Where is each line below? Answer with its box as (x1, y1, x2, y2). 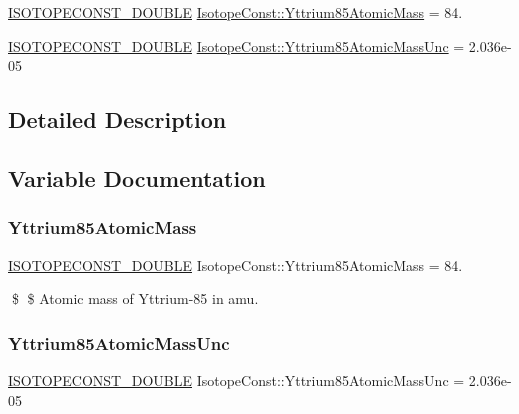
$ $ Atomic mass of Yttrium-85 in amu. (11, 288, 259, 309)
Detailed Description (8, 104, 227, 135)
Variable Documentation (8, 162, 266, 193)
